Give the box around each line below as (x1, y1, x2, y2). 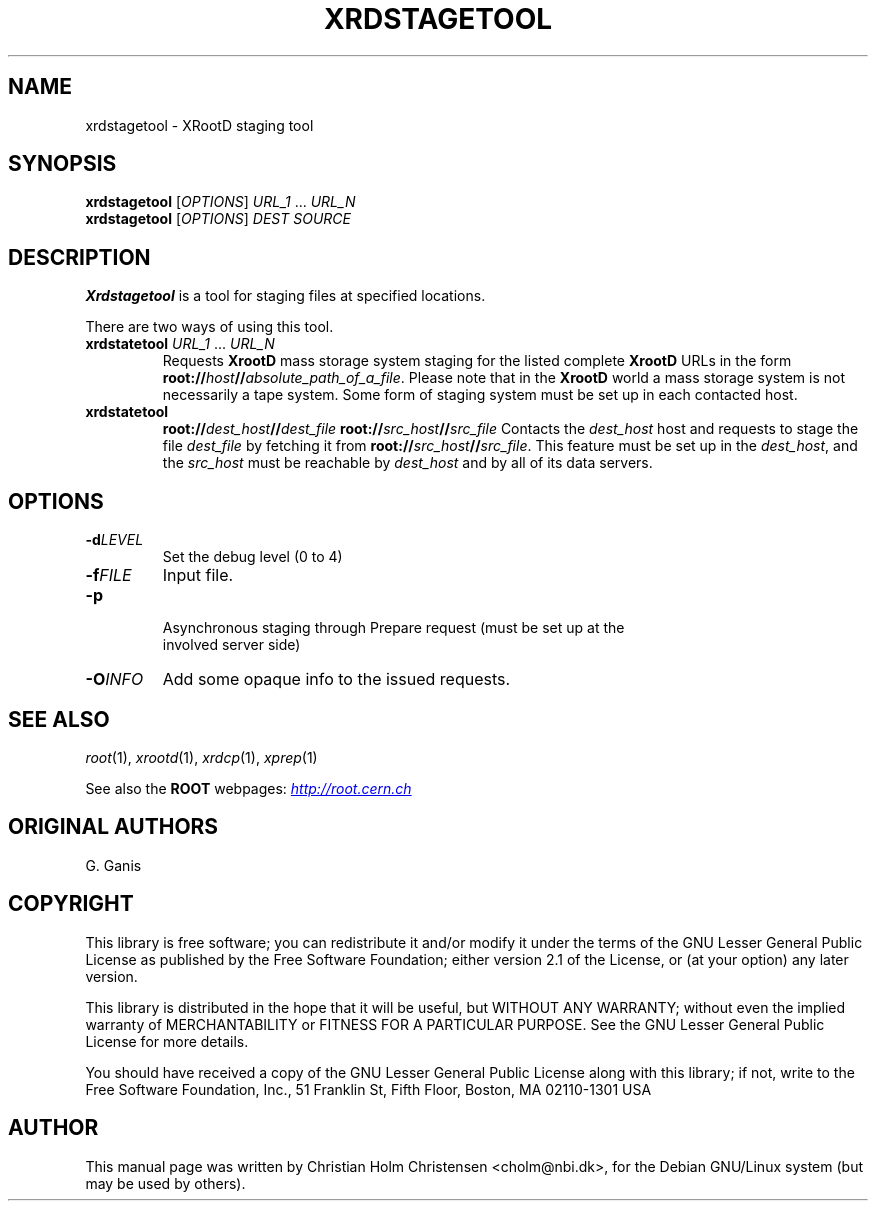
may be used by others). (85, 1174, 246, 1192)
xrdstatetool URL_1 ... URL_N (85, 335, 275, 353)
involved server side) (162, 636, 301, 654)
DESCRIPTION (8, 244, 151, 270)
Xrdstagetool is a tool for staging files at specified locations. (85, 287, 486, 305)
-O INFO (85, 669, 144, 690)
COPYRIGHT (8, 891, 134, 917)
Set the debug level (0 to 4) (162, 548, 343, 566)
